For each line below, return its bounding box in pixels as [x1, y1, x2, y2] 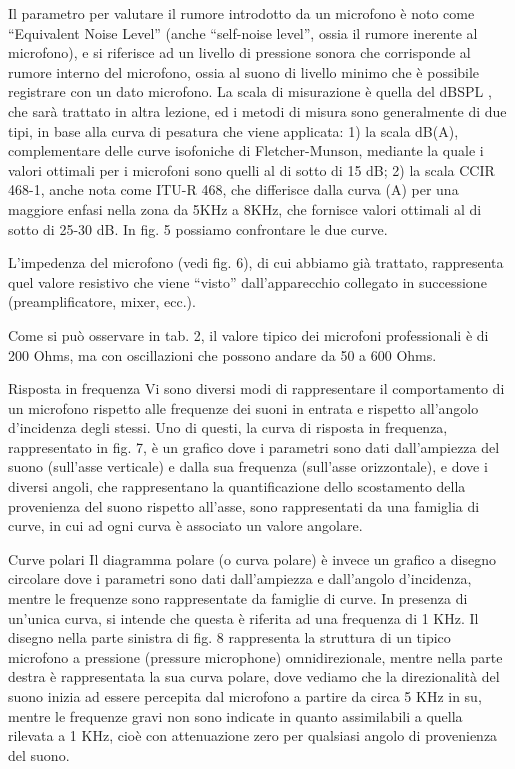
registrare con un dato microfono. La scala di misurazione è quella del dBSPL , [8, 81, 492, 102]
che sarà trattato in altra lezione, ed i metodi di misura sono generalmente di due [8, 100, 507, 121]
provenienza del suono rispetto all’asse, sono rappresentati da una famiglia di [8, 495, 480, 516]
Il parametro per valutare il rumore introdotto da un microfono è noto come [8, 3, 475, 23]
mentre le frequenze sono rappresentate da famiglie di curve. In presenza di [8, 588, 468, 609]
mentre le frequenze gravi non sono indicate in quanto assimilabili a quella [8, 705, 463, 726]
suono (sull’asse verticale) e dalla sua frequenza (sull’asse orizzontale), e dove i [8, 456, 488, 477]
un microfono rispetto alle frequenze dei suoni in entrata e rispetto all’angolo [8, 397, 479, 418]
